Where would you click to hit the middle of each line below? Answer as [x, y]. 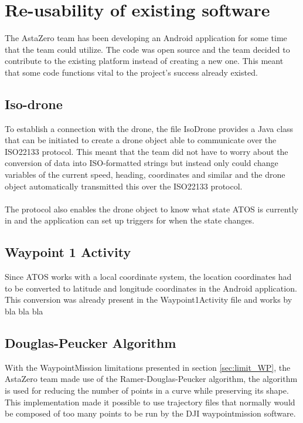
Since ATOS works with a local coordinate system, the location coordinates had [148, 277]
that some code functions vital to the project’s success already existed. [131, 72]
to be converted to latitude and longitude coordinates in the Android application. [151, 288]
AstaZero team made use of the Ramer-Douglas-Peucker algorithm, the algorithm [151, 379]
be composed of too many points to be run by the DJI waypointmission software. [150, 413]
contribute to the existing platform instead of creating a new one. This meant [144, 61]
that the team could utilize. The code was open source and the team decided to [147, 49]
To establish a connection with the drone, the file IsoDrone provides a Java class [149, 128]
